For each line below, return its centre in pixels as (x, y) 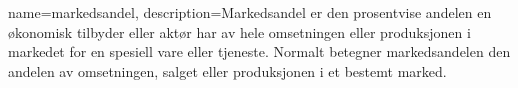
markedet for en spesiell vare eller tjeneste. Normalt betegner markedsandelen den (259, 51)
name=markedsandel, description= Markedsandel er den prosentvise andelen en (250, 12)
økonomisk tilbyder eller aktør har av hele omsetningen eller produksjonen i (239, 31)
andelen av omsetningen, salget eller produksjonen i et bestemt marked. (227, 70)
